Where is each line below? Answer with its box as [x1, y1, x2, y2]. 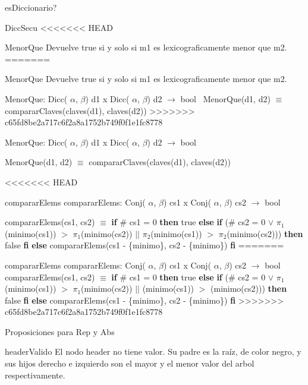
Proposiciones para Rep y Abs [5, 325, 115, 337]
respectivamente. [5, 368, 65, 381]
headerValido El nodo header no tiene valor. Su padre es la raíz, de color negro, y [5, 345, 301, 358]
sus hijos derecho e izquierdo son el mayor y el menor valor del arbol [5, 357, 254, 370]
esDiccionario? [5, 1, 57, 13]
